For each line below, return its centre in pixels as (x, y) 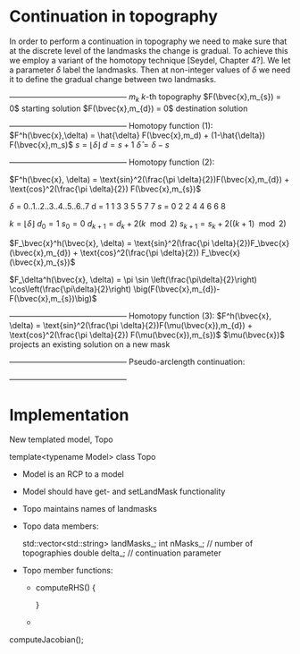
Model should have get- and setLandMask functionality (124, 492)
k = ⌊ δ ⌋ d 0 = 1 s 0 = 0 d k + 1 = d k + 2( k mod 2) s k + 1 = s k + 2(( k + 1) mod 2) (148, 224)
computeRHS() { (66, 588)
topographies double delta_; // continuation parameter (121, 553)
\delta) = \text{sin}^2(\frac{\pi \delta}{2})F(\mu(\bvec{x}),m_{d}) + (131, 325)
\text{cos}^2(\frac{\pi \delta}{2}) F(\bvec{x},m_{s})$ (105, 189)
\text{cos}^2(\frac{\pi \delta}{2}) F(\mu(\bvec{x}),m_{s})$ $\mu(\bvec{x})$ (147, 335)
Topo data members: (61, 526)
